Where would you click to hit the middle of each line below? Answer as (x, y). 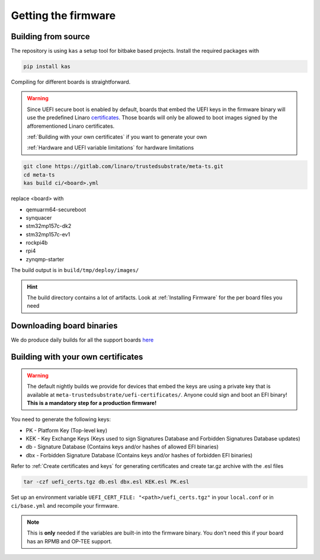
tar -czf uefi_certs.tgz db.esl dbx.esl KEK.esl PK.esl (106, 482)
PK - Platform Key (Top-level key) (67, 430)
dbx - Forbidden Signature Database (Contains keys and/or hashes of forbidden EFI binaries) (139, 455)
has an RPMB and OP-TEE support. (70, 541)
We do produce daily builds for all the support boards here (82, 340)
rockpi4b (37, 243)
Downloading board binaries (64, 326)
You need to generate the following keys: (61, 419)
